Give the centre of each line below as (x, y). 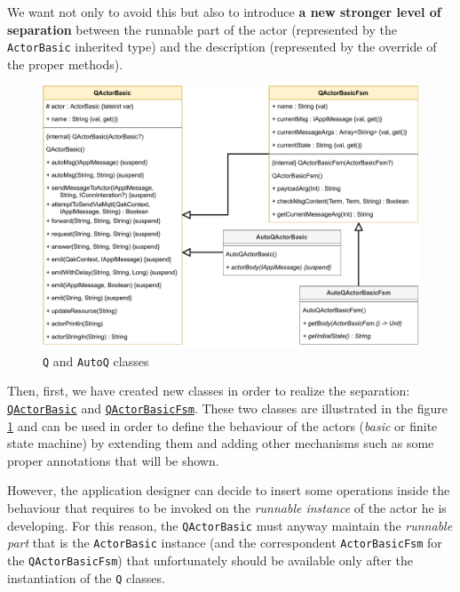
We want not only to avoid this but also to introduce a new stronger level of (224, 12)
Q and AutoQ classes (96, 360)
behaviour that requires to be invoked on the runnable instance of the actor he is (227, 507)
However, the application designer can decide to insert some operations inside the (229, 490)
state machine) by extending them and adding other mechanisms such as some (221, 443)
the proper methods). (65, 64)
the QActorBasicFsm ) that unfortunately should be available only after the (210, 560)
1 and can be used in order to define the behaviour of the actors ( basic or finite (222, 425)
